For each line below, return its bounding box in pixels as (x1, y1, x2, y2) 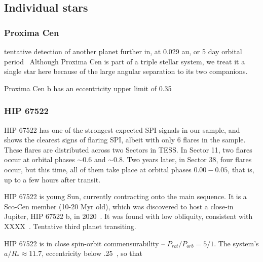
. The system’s (214, 238, 259, 248)
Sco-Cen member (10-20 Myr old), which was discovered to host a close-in (4, 201, 234, 211)
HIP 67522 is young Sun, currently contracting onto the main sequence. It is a (4, 191, 247, 202)
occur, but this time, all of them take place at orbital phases (4, 164, 192, 174)
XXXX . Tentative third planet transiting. (4, 220, 136, 231)
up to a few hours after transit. (4, 174, 101, 184)
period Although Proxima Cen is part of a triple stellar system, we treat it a (4, 56, 245, 66)
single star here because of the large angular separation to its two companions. (4, 66, 248, 77)
